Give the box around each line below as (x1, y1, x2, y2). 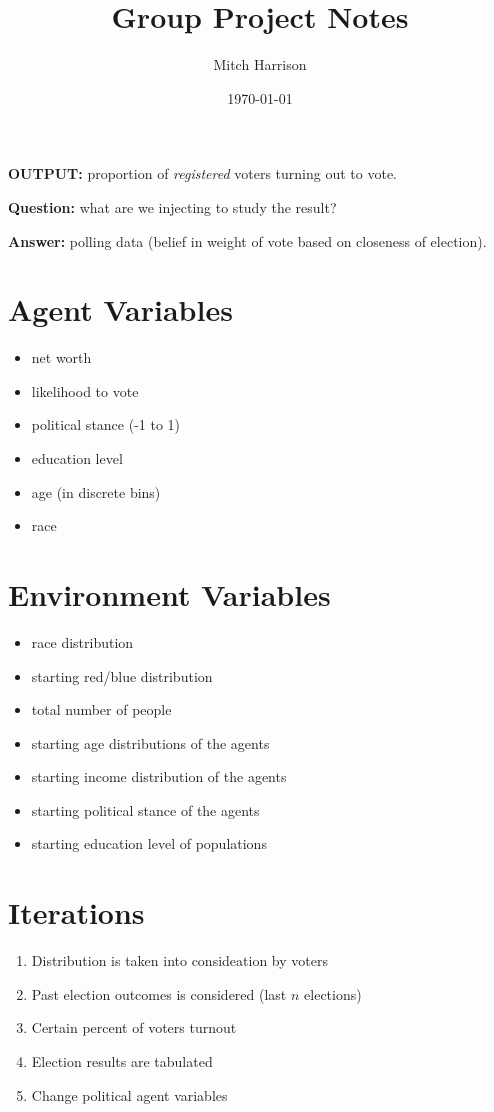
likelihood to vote (31, 380, 139, 401)
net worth (31, 347, 92, 368)
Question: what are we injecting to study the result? (8, 196, 337, 217)
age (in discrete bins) (31, 481, 161, 502)
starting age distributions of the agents (31, 732, 270, 753)
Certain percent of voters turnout (31, 1017, 237, 1038)
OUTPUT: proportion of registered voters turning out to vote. (8, 163, 398, 184)
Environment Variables (8, 573, 331, 614)
